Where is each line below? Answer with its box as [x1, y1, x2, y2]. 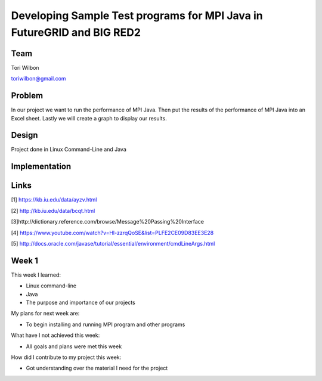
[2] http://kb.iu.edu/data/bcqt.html [11, 207, 95, 214]
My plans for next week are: [11, 310, 80, 317]
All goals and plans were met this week [26, 343, 122, 350]
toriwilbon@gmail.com [11, 75, 66, 82]
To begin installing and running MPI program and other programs [26, 321, 185, 328]
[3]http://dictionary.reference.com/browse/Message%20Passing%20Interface [11, 218, 204, 225]
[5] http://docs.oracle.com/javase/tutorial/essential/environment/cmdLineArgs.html [11, 240, 215, 247]
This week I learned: [11, 271, 61, 278]
